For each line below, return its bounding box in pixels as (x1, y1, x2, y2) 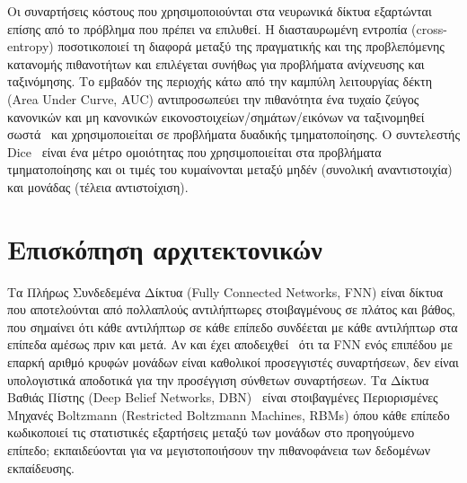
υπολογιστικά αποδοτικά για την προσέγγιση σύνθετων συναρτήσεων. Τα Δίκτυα (7, 370, 429, 389)
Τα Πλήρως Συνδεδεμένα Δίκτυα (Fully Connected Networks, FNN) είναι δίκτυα (7, 282, 444, 301)
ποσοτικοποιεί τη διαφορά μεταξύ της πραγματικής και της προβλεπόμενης (57, 37, 445, 56)
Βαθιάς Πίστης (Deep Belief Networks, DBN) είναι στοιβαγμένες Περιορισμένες (7, 388, 438, 407)
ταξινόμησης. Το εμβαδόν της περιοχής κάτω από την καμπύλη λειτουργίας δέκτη (7, 72, 433, 91)
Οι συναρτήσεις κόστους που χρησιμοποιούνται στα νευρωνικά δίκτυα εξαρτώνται (7, 2, 432, 20)
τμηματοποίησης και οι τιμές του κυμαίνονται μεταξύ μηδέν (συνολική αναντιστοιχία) (7, 160, 453, 179)
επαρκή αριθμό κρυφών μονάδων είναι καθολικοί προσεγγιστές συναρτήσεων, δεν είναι (7, 353, 459, 372)
